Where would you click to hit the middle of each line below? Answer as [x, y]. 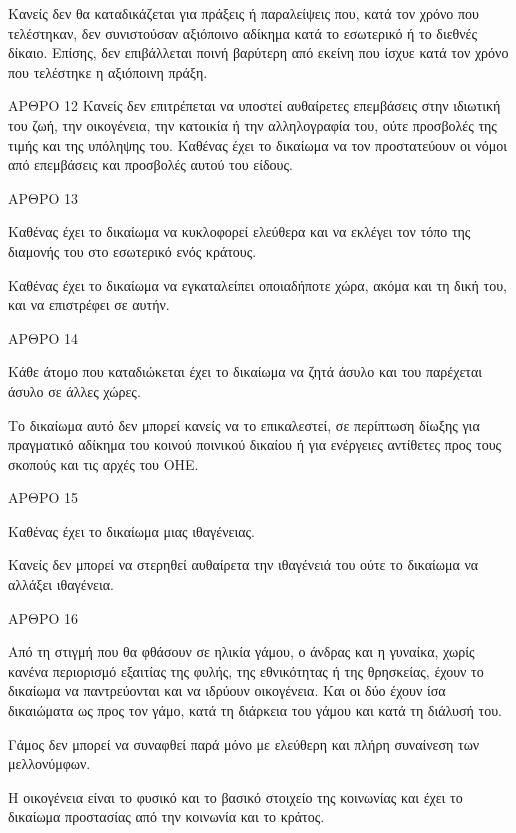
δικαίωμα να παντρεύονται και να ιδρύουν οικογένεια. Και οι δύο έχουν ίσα [227, 690]
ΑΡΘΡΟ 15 [43, 497]
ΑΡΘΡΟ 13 [43, 197]
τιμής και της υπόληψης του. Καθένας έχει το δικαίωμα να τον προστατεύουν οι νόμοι [258, 144]
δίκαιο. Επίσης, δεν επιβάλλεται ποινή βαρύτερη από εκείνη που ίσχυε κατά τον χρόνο [258, 52]
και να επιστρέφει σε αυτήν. [89, 304]
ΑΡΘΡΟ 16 [43, 617]
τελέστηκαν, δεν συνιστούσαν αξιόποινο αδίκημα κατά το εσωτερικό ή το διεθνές [243, 32]
